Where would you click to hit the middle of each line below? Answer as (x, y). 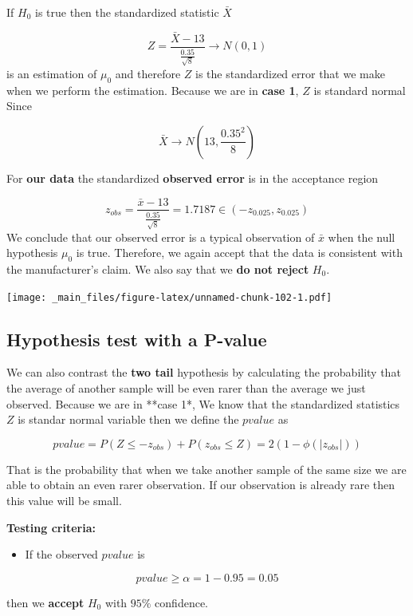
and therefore (148, 73)
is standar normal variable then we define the (128, 419)
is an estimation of (52, 73)
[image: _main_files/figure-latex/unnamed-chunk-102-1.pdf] (169, 297)
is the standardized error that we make (290, 73)
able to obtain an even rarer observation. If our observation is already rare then (201, 485)
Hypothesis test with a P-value (137, 339)
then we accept (45, 602)
